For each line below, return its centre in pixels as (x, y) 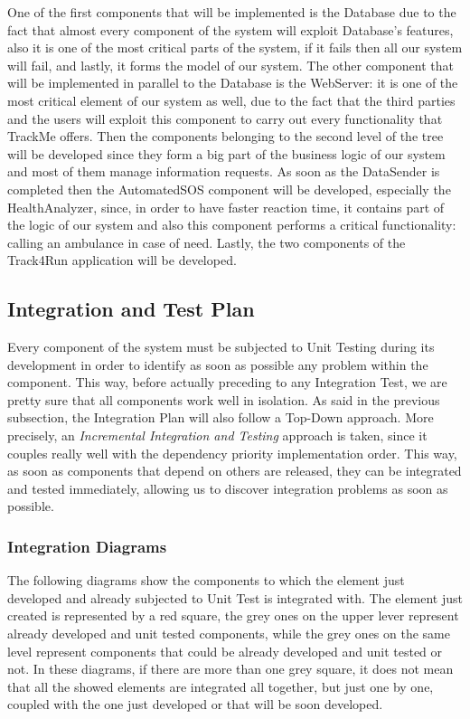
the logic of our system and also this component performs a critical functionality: (232, 225)
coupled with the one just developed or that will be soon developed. (195, 704)
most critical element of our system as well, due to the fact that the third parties (231, 100)
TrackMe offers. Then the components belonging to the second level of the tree (226, 136)
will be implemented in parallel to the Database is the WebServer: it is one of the (233, 83)
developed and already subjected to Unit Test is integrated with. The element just (235, 597)
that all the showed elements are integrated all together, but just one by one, (221, 686)
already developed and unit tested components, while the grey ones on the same (229, 634)
